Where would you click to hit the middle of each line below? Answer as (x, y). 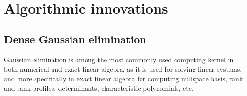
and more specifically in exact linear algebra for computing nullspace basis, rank (123, 78)
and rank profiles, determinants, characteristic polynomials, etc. (99, 88)
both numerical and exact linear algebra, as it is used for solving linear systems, (123, 69)
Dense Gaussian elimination (75, 39)
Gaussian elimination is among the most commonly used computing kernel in (119, 59)
